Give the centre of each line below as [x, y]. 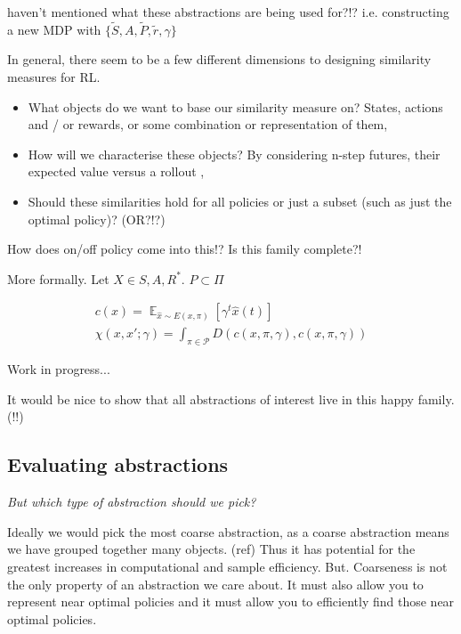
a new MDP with [54, 29]
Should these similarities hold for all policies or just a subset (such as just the [240, 201]
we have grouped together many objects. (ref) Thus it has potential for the [211, 549]
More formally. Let [58, 278]
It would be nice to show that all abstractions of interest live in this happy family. [231, 398]
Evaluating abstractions [118, 464]
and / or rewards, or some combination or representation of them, [208, 124]
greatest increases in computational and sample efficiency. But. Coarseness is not [227, 566]
